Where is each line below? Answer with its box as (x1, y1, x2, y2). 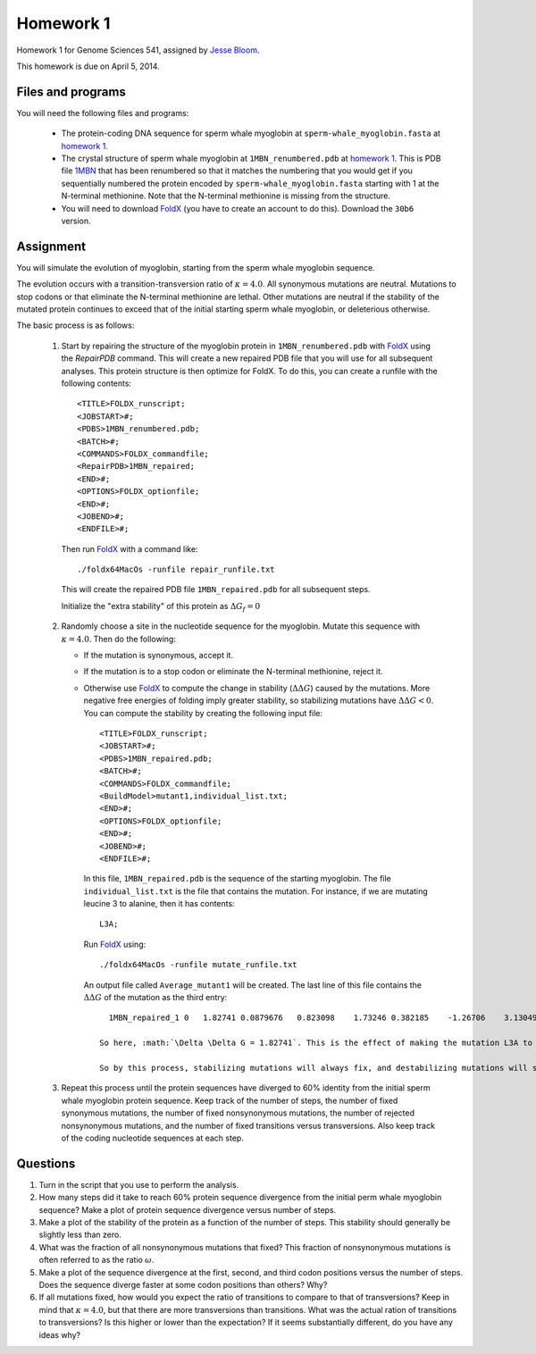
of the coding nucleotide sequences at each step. (61, 1133, 245, 1143)
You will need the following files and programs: (16, 107, 189, 118)
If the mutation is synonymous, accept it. (83, 650, 234, 661)
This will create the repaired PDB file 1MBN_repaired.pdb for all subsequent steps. (61, 584, 371, 595)
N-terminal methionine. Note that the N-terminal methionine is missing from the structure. (61, 190, 391, 201)
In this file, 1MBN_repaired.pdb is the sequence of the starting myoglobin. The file (83, 873, 392, 884)
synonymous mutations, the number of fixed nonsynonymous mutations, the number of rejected (61, 1107, 415, 1118)
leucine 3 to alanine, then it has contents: (83, 898, 236, 909)
